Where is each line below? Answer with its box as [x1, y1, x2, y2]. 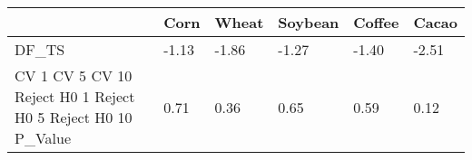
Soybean [278, 12, 339, 33]
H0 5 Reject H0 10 [15, 107, 133, 127]
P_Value [15, 127, 72, 148]
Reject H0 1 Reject [15, 86, 135, 107]
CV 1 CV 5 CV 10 [15, 65, 133, 86]
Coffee [353, 12, 399, 33]
